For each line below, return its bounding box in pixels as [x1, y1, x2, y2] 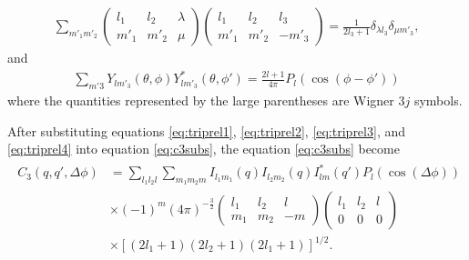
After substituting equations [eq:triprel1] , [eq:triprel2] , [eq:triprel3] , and [7, 121, 405, 140]
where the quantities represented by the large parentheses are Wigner [7, 90, 394, 109]
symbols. [413, 90, 463, 109]
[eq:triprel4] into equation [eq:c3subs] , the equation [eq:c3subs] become [7, 139, 400, 158]
